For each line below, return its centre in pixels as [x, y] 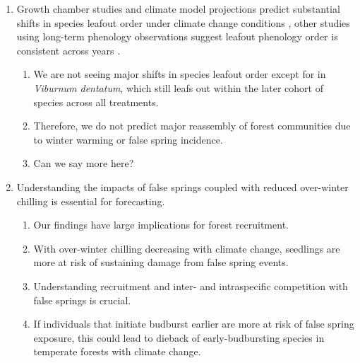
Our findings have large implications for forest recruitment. [161, 225]
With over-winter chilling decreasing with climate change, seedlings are [187, 248]
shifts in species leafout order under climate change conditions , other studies [183, 22]
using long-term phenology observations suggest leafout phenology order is [177, 36]
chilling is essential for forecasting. [91, 201]
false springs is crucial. [82, 300]
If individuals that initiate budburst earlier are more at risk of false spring [194, 324]
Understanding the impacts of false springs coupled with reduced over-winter [182, 186]
